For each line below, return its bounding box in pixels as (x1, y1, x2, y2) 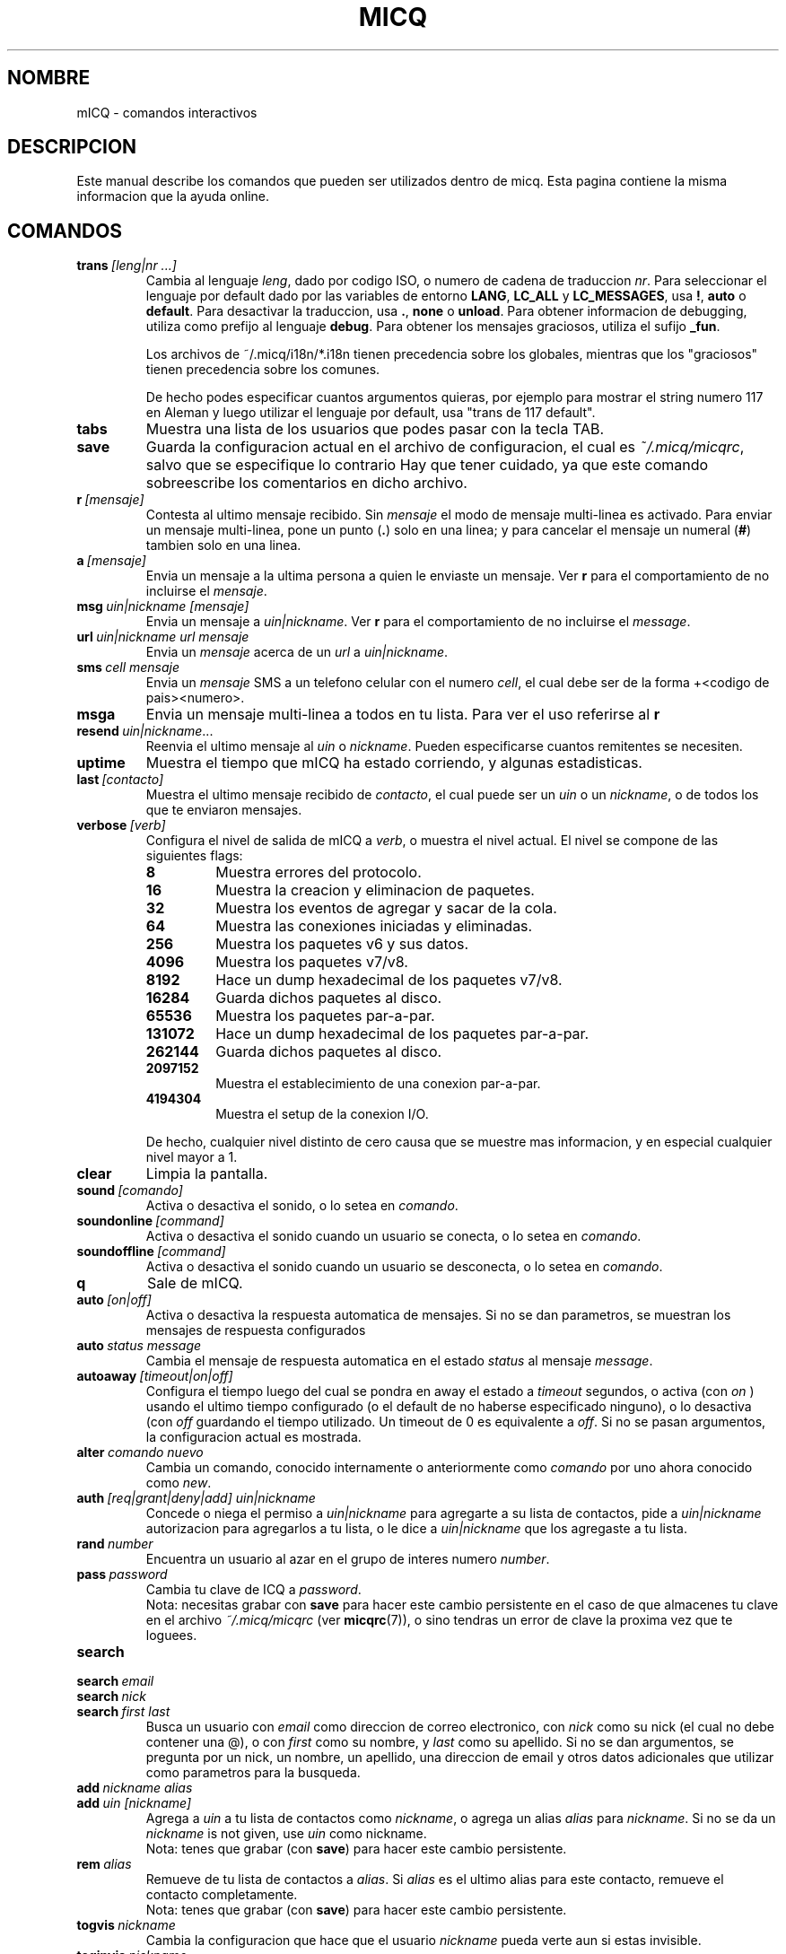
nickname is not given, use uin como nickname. (145, 1826, 427, 1842)
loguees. (145, 1627, 197, 1644)
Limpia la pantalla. (145, 1165, 268, 1183)
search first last (76, 1704, 170, 1720)
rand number (76, 1536, 153, 1552)
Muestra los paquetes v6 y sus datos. (215, 935, 469, 954)
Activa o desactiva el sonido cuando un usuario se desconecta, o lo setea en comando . (145, 1259, 663, 1275)
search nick (76, 1688, 146, 1705)
